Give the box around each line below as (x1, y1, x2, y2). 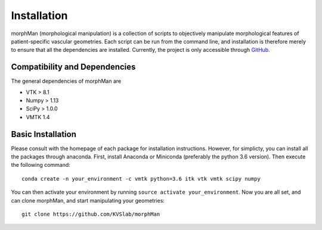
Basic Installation (11, 129, 77, 139)
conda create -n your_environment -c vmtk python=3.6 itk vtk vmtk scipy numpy (21, 175, 261, 182)
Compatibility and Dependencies (11, 62, 136, 72)
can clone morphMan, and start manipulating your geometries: (11, 197, 165, 204)
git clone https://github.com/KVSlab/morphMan (21, 211, 160, 217)
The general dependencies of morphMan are (11, 77, 122, 85)
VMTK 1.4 (26, 113, 50, 120)
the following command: (11, 161, 71, 169)
